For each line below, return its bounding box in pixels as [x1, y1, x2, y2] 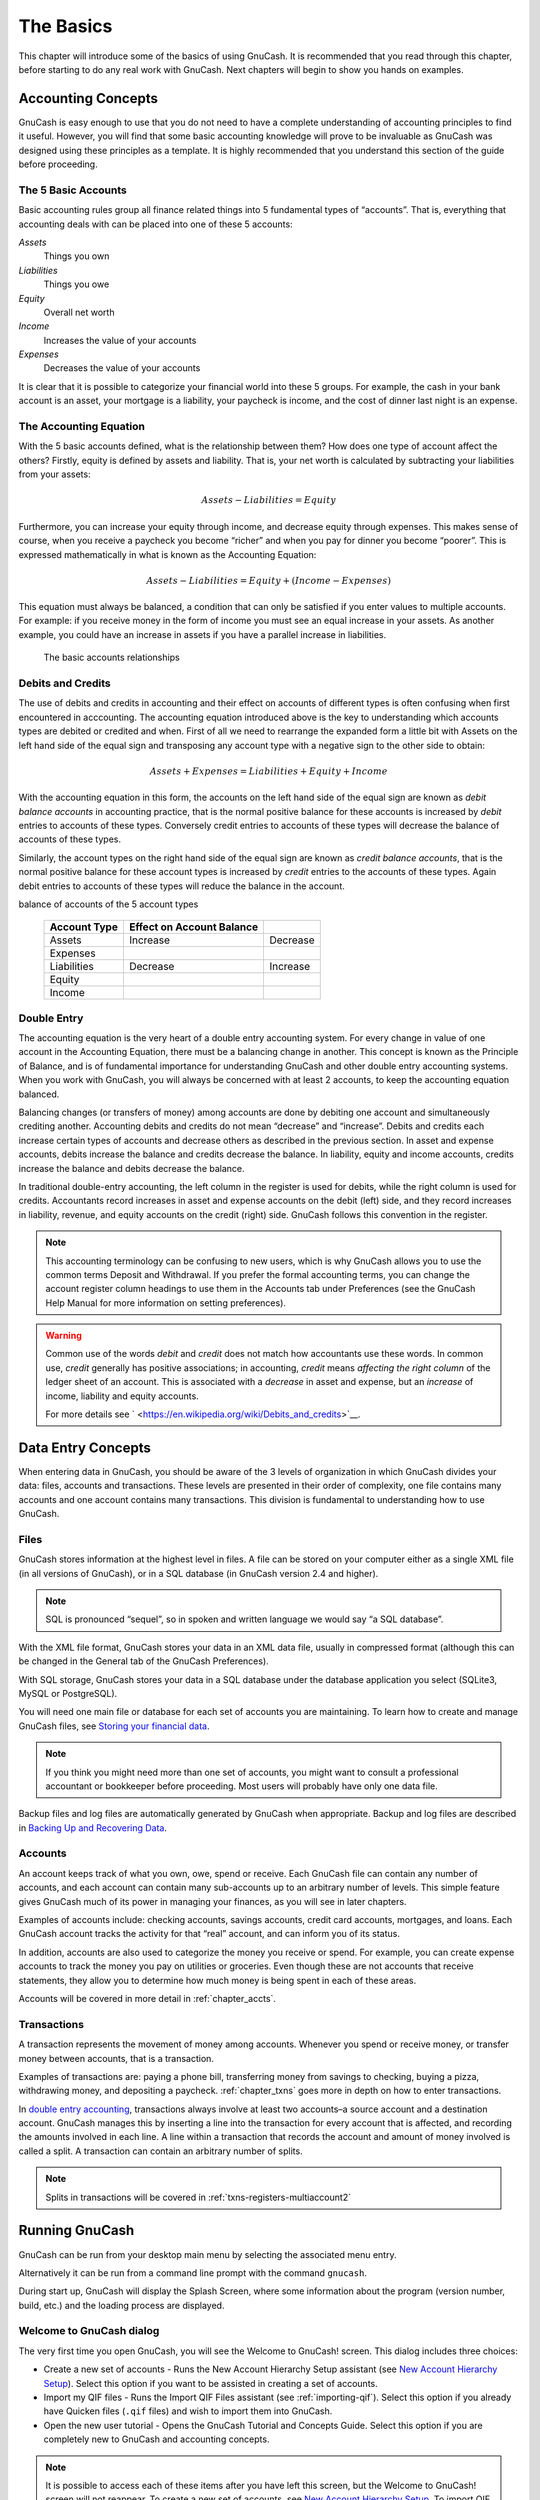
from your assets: [18, 468, 91, 480]
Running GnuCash [18, 2222, 135, 2239]
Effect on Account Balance [128, 920, 259, 934]
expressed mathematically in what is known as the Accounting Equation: [18, 548, 317, 560]
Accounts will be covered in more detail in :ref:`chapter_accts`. [18, 1992, 277, 2004]
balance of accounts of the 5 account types [18, 898, 199, 910]
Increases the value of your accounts [43, 334, 197, 346]
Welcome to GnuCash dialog [18, 2324, 160, 2338]
